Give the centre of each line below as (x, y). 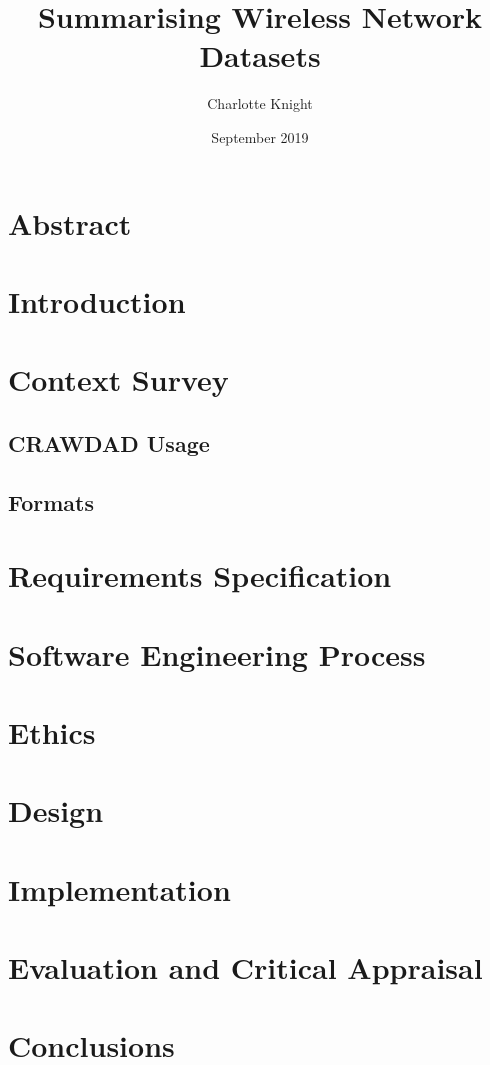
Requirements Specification (200, 575)
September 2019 (260, 136)
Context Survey (118, 379)
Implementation (119, 888)
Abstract (70, 222)
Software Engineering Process (217, 653)
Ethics (52, 731)
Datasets (260, 55)
